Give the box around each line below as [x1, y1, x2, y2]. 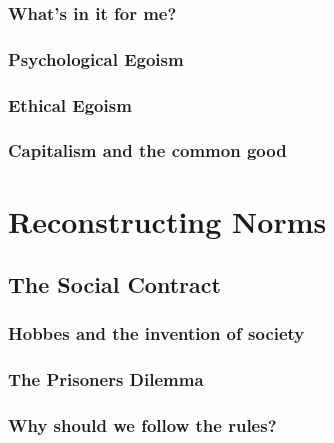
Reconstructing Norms [8, 200, 327, 241]
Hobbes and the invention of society [8, 321, 305, 346]
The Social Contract [8, 269, 221, 300]
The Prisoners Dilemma [8, 367, 204, 392]
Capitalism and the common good [8, 138, 287, 163]
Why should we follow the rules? [8, 413, 277, 438]
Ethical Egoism [8, 92, 132, 117]
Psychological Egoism [8, 46, 184, 71]
